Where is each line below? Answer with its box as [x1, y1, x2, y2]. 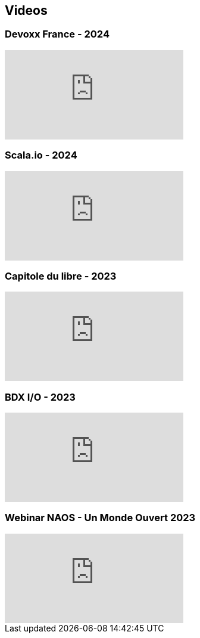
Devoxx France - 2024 [5, 28, 110, 41]
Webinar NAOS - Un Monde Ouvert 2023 [5, 512, 196, 524]
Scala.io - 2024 [5, 149, 77, 162]
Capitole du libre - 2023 [5, 270, 117, 282]
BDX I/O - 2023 [5, 391, 76, 403]
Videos [5, 3, 48, 18]
